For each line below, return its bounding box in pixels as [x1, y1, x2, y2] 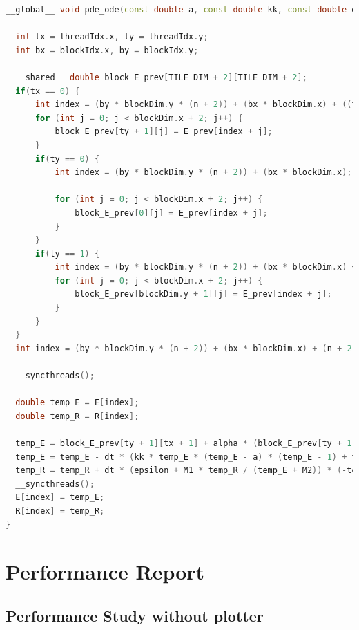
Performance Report [6, 557, 205, 586]
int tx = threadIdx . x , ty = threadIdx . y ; [15, 32, 208, 42]
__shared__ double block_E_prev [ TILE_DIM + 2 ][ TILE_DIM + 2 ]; [15, 72, 307, 82]
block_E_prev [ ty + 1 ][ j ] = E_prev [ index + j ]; [55, 127, 273, 137]
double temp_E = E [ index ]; [15, 398, 139, 408]
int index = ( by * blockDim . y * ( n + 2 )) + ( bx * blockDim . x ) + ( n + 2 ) [15, 343, 357, 353]
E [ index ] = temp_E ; [15, 492, 105, 503]
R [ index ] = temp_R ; [15, 506, 105, 516]
